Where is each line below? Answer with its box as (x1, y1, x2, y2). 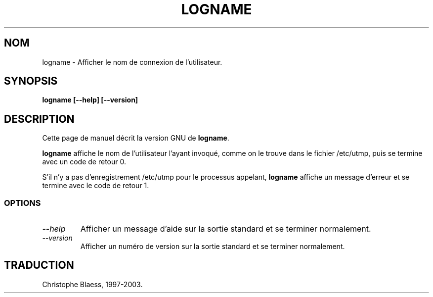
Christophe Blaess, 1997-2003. (42, 280, 143, 289)
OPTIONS (4, 198, 41, 208)
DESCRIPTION (4, 112, 75, 125)
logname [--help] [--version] (42, 96, 138, 104)
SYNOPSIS (4, 75, 58, 88)
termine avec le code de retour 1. (42, 181, 149, 190)
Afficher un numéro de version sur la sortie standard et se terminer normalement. (80, 242, 345, 251)
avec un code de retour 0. (42, 157, 126, 166)
